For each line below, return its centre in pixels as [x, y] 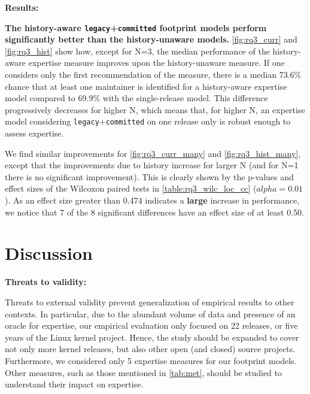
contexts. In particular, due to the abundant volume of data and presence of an [150, 313]
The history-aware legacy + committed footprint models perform [136, 27]
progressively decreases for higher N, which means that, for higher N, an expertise [155, 109]
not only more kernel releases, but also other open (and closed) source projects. [150, 349]
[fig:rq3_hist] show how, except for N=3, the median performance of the [137, 51]
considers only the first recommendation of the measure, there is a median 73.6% [153, 75]
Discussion [49, 253]
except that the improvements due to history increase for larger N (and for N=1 [152, 165]
